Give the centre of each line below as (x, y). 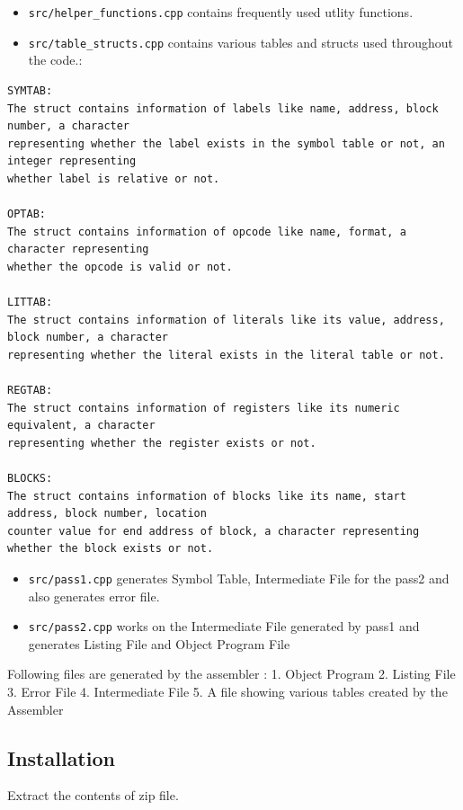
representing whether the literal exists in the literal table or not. (226, 355)
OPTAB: (27, 214)
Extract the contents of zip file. (93, 795)
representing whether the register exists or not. (162, 443)
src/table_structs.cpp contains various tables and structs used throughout (240, 42)
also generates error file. (94, 596)
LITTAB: (30, 303)
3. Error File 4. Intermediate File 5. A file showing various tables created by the (227, 692)
